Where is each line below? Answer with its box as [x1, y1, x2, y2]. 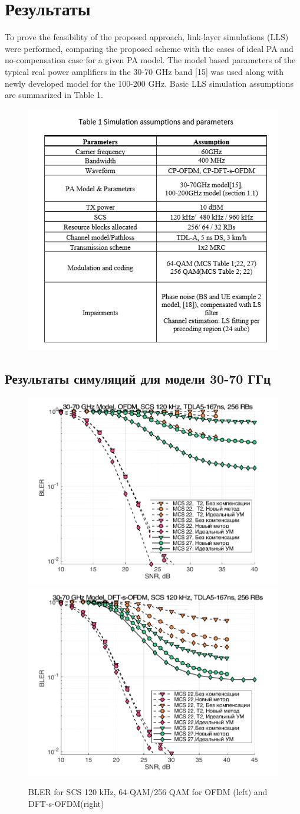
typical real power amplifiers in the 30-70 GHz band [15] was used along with [5, 65, 283, 77]
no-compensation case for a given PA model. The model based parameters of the [5, 54, 296, 66]
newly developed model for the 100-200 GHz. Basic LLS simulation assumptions [5, 77, 294, 89]
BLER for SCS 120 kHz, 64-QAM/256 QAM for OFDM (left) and [28, 786, 268, 798]
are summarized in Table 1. [5, 89, 103, 101]
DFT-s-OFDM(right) [28, 797, 104, 809]
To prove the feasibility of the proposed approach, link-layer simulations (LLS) [5, 31, 289, 43]
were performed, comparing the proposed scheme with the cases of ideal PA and [5, 42, 294, 54]
